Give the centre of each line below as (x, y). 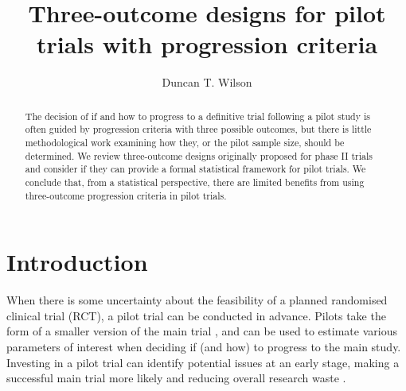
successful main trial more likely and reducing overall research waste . (176, 378)
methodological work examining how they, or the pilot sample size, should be (185, 143)
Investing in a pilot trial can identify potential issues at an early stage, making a (203, 362)
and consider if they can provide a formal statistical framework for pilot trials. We (195, 169)
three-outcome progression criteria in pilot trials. (126, 195)
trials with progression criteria (207, 44)
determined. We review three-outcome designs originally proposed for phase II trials (199, 155)
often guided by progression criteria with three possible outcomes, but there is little (198, 129)
